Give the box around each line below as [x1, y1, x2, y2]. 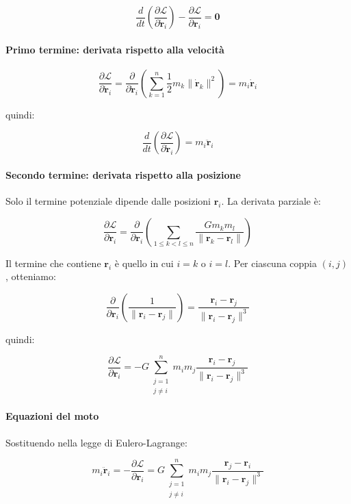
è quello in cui [114, 255, 174, 270]
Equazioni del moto [5, 409, 99, 423]
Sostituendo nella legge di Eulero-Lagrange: [5, 435, 187, 449]
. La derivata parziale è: [221, 194, 321, 208]
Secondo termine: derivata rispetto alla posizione [5, 167, 241, 181]
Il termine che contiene [5, 255, 101, 270]
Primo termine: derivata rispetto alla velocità [5, 42, 224, 56]
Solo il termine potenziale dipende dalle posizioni [5, 194, 211, 208]
